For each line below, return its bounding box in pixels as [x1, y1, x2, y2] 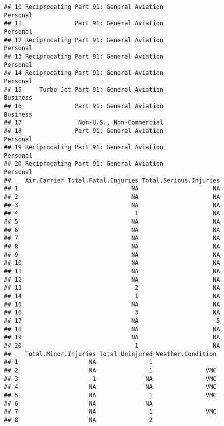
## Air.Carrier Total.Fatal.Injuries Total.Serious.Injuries [4, 177, 220, 184]
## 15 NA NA [4, 301, 220, 308]
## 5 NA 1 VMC [4, 391, 217, 399]
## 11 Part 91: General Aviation [4, 20, 164, 27]
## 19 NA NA [4, 334, 220, 341]
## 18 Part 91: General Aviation [4, 127, 164, 134]
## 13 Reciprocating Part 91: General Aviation [4, 53, 164, 60]
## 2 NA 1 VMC [4, 366, 217, 374]
